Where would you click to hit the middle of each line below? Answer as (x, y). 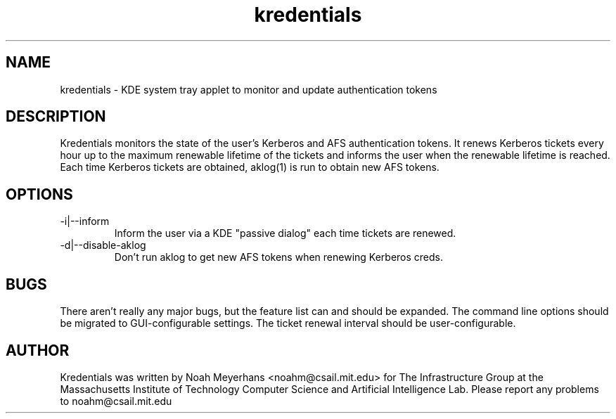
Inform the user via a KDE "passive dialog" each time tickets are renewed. (285, 233)
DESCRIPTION (56, 117)
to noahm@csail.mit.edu (116, 401)
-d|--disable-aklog (103, 245)
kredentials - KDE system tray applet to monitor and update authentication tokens (249, 89)
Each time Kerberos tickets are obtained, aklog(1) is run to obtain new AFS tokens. (250, 167)
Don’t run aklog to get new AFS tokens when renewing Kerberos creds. (279, 257)
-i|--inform (85, 221)
